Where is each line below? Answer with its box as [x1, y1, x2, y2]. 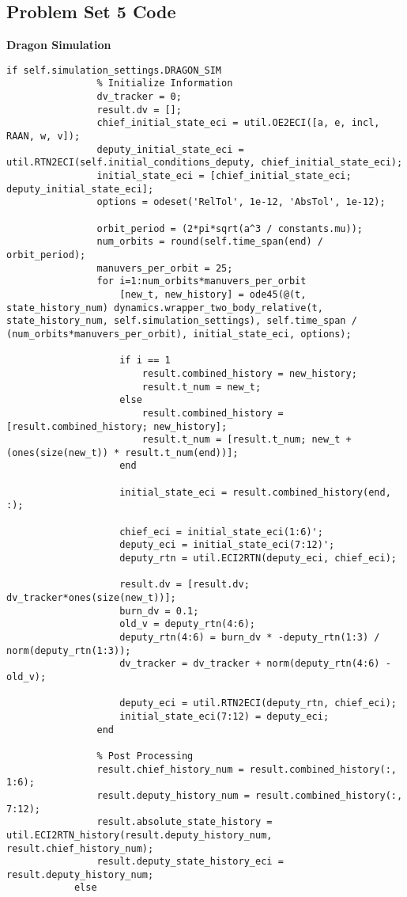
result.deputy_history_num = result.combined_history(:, [96, 789, 403, 801]
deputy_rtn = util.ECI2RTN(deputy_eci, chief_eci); [119, 553, 397, 564]
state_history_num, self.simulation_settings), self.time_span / [6, 315, 357, 327]
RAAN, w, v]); [6, 131, 81, 143]
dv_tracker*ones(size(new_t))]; [6, 592, 176, 604]
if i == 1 [119, 355, 171, 367]
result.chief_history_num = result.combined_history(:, [96, 763, 397, 775]
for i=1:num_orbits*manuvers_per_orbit [96, 276, 307, 287]
